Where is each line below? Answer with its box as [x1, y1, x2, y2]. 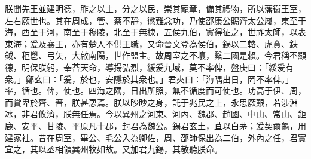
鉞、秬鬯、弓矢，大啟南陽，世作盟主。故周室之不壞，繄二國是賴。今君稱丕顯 [5, 49, 306, 62]
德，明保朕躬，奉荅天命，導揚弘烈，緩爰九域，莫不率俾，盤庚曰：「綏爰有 [5, 60, 294, 73]
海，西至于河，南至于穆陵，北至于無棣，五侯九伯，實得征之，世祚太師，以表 [5, 26, 306, 38]
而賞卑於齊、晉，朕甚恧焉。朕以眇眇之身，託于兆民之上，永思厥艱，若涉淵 [5, 96, 298, 108]
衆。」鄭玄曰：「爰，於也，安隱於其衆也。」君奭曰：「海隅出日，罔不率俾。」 [5, 72, 294, 85]
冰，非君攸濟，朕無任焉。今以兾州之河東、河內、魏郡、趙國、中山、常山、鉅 [5, 108, 306, 120]
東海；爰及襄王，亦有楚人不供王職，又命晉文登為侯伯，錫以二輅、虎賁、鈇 [5, 37, 298, 50]
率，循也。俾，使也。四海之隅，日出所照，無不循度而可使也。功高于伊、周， [5, 84, 306, 97]
